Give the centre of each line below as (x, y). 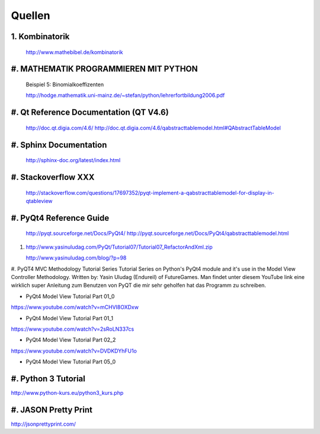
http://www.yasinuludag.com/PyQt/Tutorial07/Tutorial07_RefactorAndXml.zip (119, 247)
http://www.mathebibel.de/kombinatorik (74, 52)
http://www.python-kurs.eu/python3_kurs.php (67, 392)
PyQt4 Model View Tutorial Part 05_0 (71, 362)
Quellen (31, 15)
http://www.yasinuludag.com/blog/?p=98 (76, 258)
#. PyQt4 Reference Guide (60, 218)
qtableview (39, 201)
